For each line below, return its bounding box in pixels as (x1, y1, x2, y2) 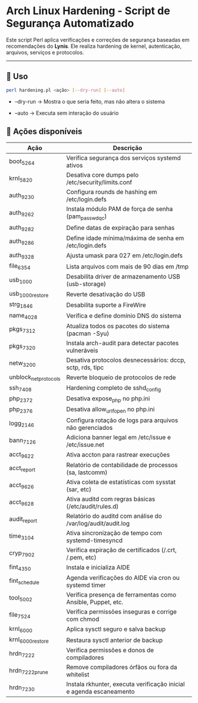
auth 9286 (9, 237, 34, 247)
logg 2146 (9, 419, 34, 429)
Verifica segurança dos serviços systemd (66, 154, 181, 162)
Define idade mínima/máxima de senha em (66, 234, 184, 242)
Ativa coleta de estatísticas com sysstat (66, 478, 176, 486)
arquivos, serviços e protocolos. (6, 48, 84, 56)
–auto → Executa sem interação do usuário (14, 109, 119, 116)
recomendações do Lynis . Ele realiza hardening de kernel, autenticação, (6, 43, 181, 50)
